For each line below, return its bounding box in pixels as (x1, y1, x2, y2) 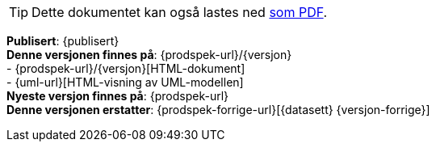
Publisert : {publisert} (6, 34, 119, 48)
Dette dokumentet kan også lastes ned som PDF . (31, 4, 328, 20)
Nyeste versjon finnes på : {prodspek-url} (6, 89, 229, 103)
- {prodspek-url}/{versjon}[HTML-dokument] (6, 61, 245, 75)
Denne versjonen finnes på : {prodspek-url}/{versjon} (6, 48, 292, 61)
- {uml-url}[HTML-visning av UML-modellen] (6, 75, 244, 89)
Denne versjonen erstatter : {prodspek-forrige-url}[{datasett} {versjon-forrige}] (6, 103, 430, 116)
